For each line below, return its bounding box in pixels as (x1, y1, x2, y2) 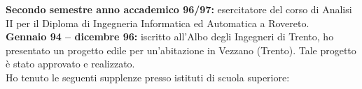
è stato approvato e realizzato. (6, 56, 135, 71)
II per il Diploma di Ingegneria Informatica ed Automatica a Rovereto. (6, 15, 309, 30)
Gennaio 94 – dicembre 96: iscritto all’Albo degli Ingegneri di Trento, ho (6, 29, 334, 44)
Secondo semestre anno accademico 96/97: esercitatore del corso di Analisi (6, 2, 352, 16)
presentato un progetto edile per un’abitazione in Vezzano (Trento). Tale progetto (6, 42, 356, 57)
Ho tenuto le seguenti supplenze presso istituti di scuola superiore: (6, 70, 290, 84)
